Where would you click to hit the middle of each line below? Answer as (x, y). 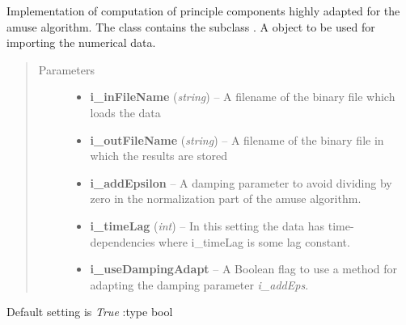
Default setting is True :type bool (90, 312)
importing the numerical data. (81, 42)
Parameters (66, 69)
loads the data (125, 112)
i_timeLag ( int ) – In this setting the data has (207, 225)
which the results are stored (159, 156)
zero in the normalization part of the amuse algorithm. (226, 198)
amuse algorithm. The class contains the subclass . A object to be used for (191, 26)
